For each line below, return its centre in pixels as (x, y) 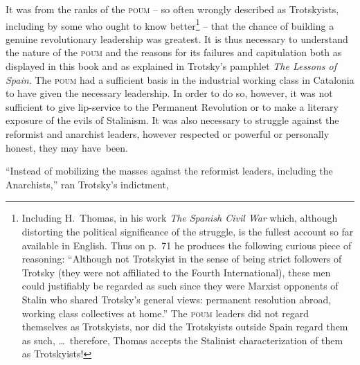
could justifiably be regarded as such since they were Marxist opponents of (180, 286)
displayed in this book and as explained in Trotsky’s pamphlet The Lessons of (171, 66)
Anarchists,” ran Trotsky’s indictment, (87, 184)
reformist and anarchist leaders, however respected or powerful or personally (168, 134)
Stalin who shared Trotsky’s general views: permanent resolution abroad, (177, 299)
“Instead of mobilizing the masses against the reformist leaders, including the (169, 171)
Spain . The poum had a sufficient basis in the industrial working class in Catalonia (180, 79)
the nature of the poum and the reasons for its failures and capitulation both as (174, 52)
